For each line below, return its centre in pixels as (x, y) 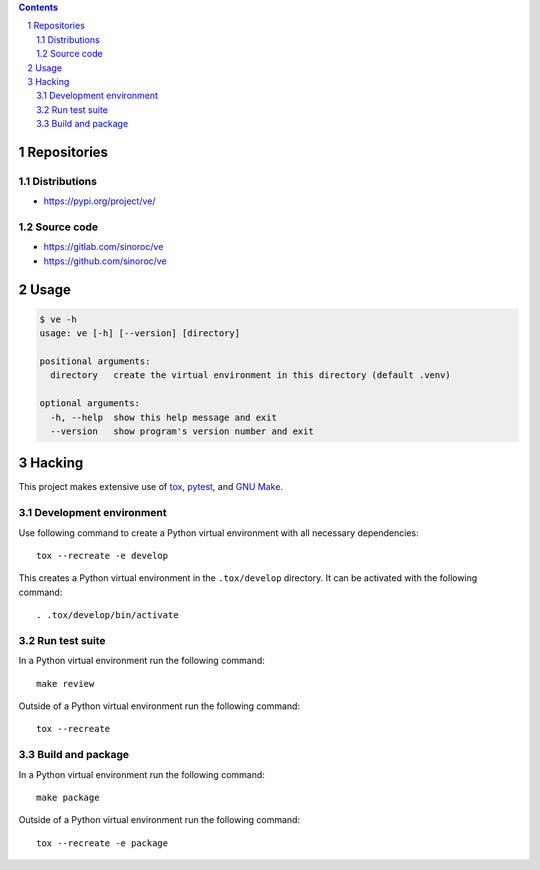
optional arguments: (89, 403)
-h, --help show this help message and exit (163, 417)
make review (65, 683)
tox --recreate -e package (102, 843)
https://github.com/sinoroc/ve (105, 261)
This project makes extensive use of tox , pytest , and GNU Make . (151, 487)
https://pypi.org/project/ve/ (99, 201)
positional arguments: (95, 361)
